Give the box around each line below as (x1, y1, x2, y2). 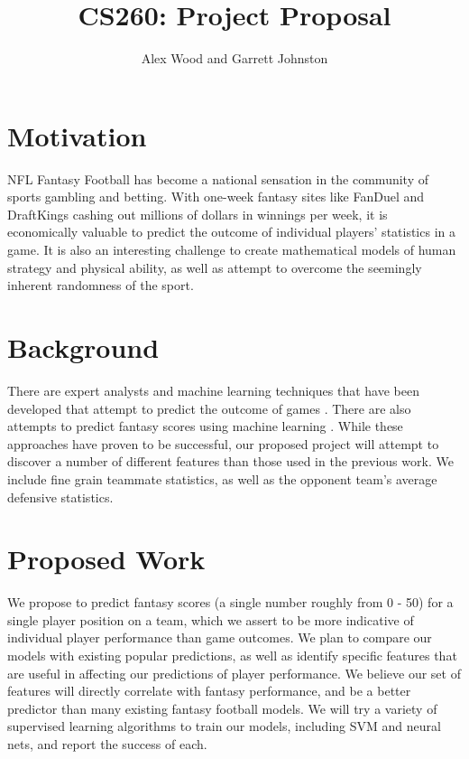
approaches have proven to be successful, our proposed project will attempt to (7, 434, 439, 453)
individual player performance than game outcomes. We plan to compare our (7, 628, 432, 647)
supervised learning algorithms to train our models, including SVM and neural (7, 717, 441, 736)
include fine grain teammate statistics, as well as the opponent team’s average (7, 469, 437, 488)
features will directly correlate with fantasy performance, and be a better (7, 681, 411, 700)
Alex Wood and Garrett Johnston (141, 49, 328, 68)
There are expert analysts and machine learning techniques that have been (7, 380, 419, 399)
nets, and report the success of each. (7, 734, 207, 753)
